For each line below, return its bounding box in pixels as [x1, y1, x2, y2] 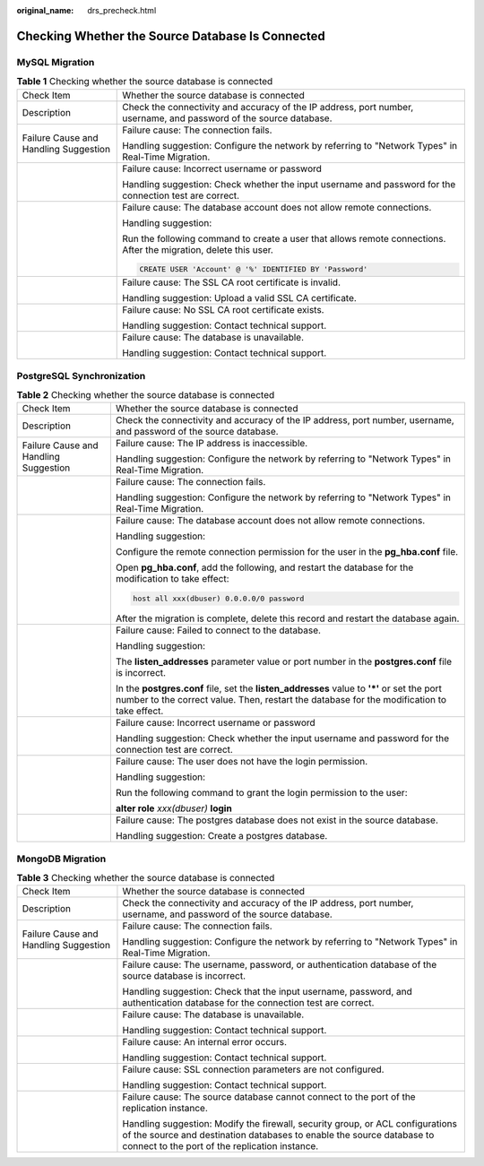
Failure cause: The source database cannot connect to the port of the [122, 1091, 416, 1103]
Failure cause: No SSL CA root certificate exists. [122, 304, 324, 316]
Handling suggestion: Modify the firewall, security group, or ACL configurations [122, 1118, 457, 1130]
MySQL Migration [16, 56, 95, 68]
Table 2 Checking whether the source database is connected [16, 389, 275, 402]
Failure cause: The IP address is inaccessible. [115, 437, 308, 450]
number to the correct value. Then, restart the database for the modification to [115, 694, 447, 706]
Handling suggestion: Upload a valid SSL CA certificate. [122, 292, 358, 305]
